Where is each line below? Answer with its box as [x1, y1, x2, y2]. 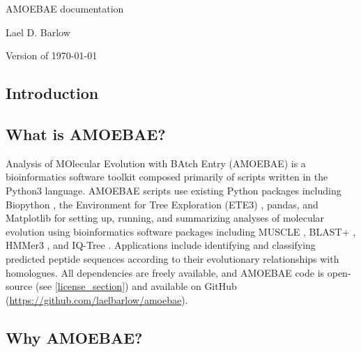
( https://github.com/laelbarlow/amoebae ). [6, 292, 188, 307]
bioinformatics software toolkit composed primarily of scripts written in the [6, 169, 328, 184]
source [6, 279, 33, 293]
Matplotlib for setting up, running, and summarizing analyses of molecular [6, 211, 325, 225]
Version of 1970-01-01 [6, 48, 98, 63]
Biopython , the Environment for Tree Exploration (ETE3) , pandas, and [6, 197, 318, 211]
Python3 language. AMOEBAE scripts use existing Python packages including [6, 183, 341, 197]
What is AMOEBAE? [6, 123, 166, 144]
